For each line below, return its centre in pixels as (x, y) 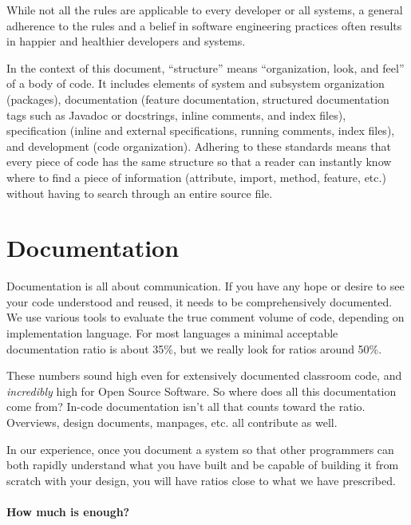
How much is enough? (68, 511)
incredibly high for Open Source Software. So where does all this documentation (202, 391)
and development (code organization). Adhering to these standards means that (199, 146)
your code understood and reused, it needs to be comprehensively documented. (200, 301)
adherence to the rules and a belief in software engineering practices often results (204, 25)
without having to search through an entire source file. (140, 193)
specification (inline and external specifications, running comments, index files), (201, 130)
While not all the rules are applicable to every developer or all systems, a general (205, 10)
